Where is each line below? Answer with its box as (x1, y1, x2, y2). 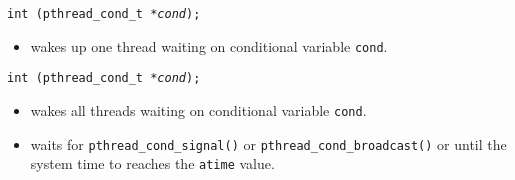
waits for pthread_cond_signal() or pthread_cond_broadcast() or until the (30, 133, 507, 154)
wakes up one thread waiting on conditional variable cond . (30, 35, 388, 56)
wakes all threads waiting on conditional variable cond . (30, 99, 367, 120)
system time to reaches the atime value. (30, 153, 275, 174)
